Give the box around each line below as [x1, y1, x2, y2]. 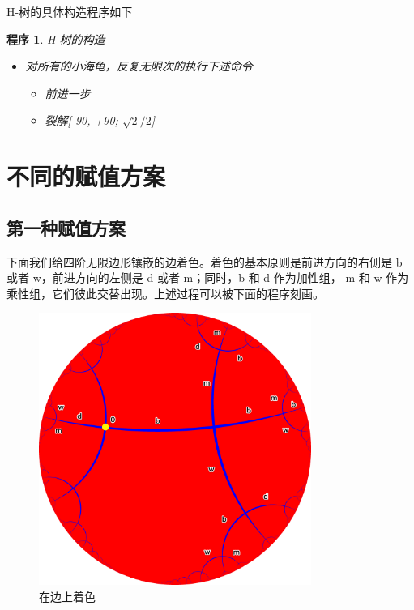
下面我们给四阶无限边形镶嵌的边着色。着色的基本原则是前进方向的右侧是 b [6, 253, 403, 270]
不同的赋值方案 [6, 160, 166, 193]
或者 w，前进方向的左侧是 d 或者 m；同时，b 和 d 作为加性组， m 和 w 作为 [6, 269, 409, 286]
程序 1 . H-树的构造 [6, 30, 105, 47]
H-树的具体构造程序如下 [6, 3, 133, 19]
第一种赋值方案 [6, 215, 126, 240]
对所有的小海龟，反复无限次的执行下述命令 [25, 58, 253, 75]
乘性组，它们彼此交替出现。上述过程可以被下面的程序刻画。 [6, 284, 324, 301]
